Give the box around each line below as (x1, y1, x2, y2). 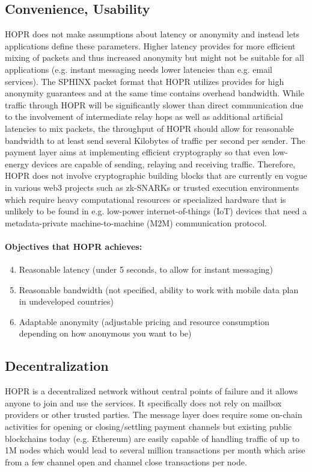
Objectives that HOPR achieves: (5, 240, 142, 252)
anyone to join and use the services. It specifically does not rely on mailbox (5, 396, 282, 409)
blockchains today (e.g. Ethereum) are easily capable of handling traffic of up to (5, 432, 300, 444)
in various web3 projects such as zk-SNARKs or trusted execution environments (5, 181, 299, 193)
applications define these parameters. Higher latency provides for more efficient (5, 39, 296, 52)
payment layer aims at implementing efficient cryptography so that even (5, 146, 270, 158)
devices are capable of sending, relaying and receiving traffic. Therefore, (31, 157, 296, 170)
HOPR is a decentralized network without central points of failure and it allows (5, 385, 298, 397)
